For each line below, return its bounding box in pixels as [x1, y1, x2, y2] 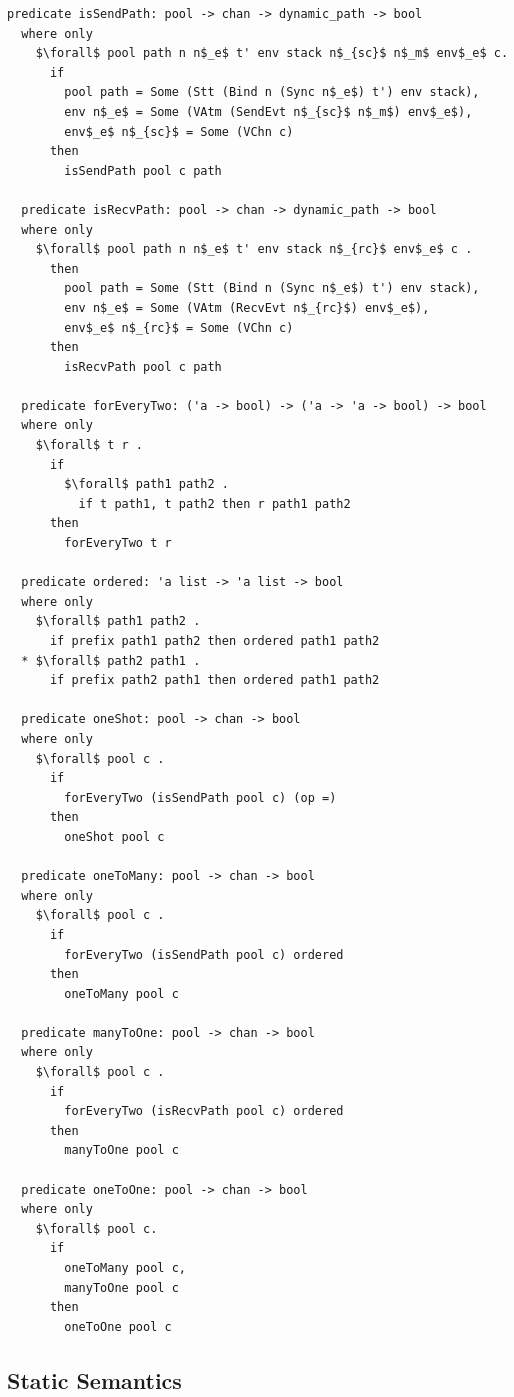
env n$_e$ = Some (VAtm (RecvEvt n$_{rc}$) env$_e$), [64, 300, 430, 315]
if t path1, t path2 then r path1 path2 [78, 496, 351, 511]
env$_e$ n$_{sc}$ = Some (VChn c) [64, 124, 294, 139]
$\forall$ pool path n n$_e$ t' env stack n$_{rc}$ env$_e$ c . [35, 242, 473, 257]
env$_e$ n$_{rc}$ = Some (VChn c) [64, 320, 294, 335]
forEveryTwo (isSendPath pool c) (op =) [64, 790, 337, 805]
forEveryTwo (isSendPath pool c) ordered [64, 947, 344, 962]
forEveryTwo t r [64, 536, 172, 551]
